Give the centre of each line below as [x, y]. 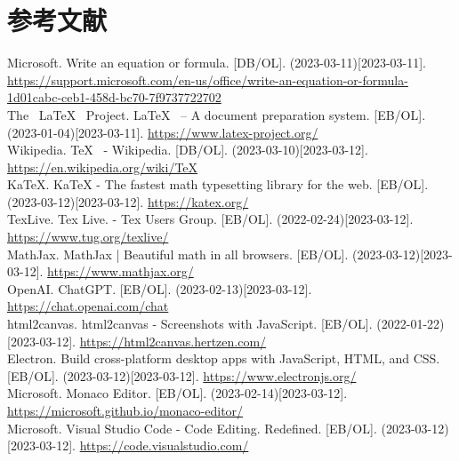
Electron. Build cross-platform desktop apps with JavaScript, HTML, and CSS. [224, 358]
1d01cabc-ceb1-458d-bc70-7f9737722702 [114, 97]
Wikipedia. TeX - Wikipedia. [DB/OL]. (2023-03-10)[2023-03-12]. [188, 150]
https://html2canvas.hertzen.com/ [173, 341]
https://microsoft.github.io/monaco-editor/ [125, 410]
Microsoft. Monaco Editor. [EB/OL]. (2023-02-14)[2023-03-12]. [177, 393]
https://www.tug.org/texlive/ [88, 237]
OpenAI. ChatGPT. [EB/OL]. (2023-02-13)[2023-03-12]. [160, 288]
